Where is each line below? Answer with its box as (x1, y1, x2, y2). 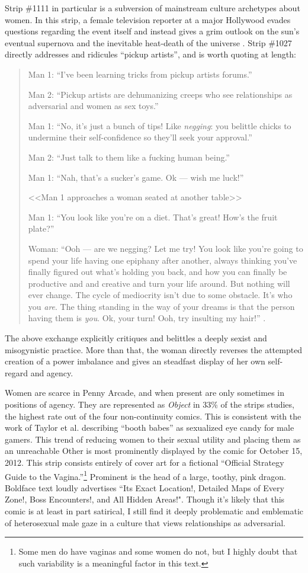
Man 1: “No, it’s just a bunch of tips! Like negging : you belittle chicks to (28, 119, 291, 132)
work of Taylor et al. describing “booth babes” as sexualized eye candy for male (5, 421, 294, 434)
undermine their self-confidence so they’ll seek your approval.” (28, 131, 252, 143)
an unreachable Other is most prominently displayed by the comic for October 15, (5, 444, 303, 457)
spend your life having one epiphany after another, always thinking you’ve (28, 254, 297, 266)
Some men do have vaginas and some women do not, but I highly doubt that (18, 545, 298, 558)
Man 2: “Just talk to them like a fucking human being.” (28, 151, 230, 163)
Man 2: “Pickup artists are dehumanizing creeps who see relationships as (28, 88, 293, 100)
